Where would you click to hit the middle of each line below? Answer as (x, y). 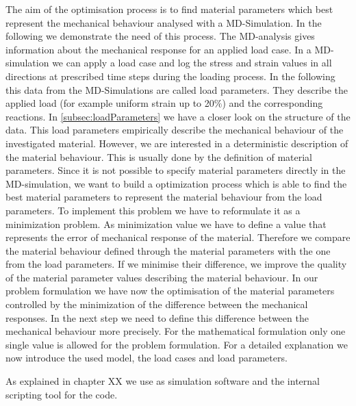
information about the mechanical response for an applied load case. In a (158, 49)
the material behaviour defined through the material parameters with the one (168, 250)
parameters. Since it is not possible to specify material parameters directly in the (176, 170)
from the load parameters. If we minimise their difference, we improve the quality (176, 264)
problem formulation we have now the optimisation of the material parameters (170, 291)
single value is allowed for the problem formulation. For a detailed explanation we (177, 344)
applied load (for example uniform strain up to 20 (110, 103)
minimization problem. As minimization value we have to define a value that (166, 224)
